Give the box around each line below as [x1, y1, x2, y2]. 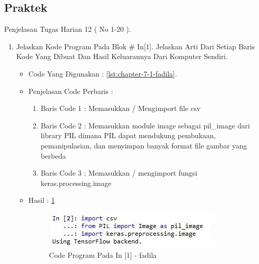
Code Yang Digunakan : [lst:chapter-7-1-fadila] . [28, 68, 177, 79]
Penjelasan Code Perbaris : [28, 85, 113, 96]
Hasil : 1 [28, 195, 55, 205]
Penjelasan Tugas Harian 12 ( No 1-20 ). [4, 24, 131, 34]
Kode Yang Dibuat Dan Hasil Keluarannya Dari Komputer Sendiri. [16, 51, 228, 62]
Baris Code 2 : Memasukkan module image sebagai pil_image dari [41, 120, 250, 130]
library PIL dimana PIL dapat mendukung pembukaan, [41, 130, 216, 141]
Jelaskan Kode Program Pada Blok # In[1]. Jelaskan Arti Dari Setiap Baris [16, 41, 255, 51]
